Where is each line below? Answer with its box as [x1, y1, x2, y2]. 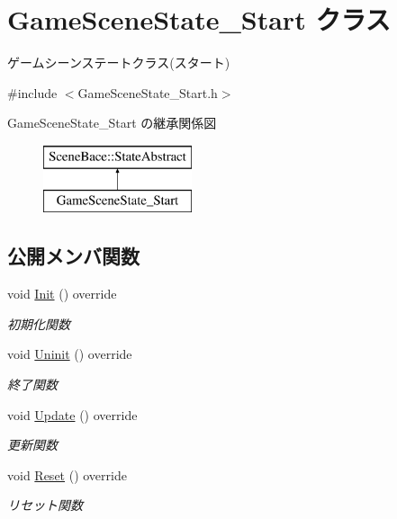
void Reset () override [7, 465, 127, 484]
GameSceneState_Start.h [77, 83, 218, 102]
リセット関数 [7, 496, 83, 515]
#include [7, 83, 58, 102]
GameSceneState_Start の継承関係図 [7, 113, 217, 132]
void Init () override [7, 284, 117, 303]
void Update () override [7, 405, 138, 424]
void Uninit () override [7, 345, 132, 363]
